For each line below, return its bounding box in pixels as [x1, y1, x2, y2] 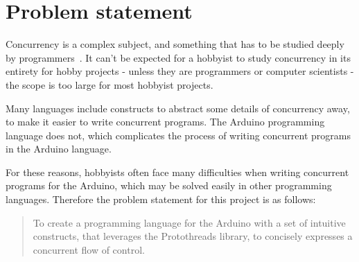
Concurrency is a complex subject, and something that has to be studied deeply [6, 37, 344, 51]
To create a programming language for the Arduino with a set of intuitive [33, 215, 346, 229]
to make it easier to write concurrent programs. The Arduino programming [6, 114, 325, 129]
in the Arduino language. [6, 141, 112, 156]
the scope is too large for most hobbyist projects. [6, 77, 213, 91]
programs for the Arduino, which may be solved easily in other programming [6, 178, 332, 193]
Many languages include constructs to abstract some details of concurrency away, [6, 101, 350, 115]
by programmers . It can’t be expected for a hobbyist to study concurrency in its [6, 50, 351, 64]
